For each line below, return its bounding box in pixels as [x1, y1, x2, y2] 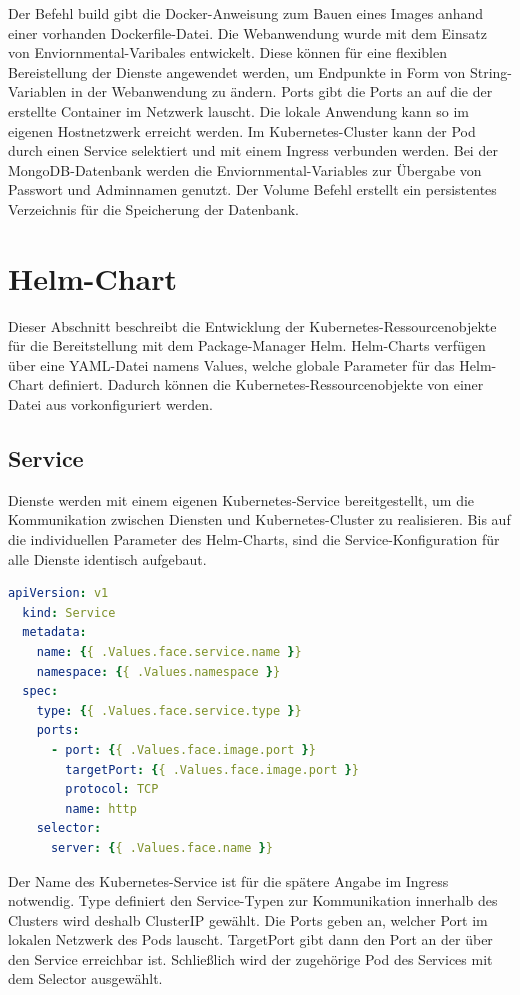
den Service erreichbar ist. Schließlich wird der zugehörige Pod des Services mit [8, 948, 493, 969]
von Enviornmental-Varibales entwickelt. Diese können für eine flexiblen [8, 42, 447, 63]
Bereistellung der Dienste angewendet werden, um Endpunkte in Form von [8, 61, 466, 82]
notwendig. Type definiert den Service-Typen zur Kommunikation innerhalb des [8, 890, 498, 911]
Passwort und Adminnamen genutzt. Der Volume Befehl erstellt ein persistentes [8, 179, 497, 200]
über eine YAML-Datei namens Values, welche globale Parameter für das [8, 354, 455, 375]
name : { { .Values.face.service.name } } [36, 644, 302, 659]
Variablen [8, 81, 67, 102]
